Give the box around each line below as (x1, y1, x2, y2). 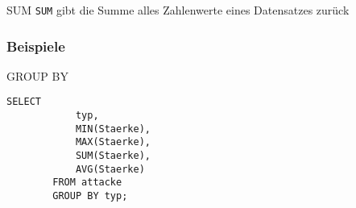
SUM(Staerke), (75, 150, 151, 162)
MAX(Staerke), (75, 136, 151, 148)
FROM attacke (52, 177, 122, 189)
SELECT (6, 96, 41, 108)
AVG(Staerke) (75, 163, 145, 175)
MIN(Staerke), (75, 123, 151, 135)
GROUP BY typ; (52, 190, 128, 202)
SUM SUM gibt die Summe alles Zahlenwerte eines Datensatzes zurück (6, 2, 350, 18)
